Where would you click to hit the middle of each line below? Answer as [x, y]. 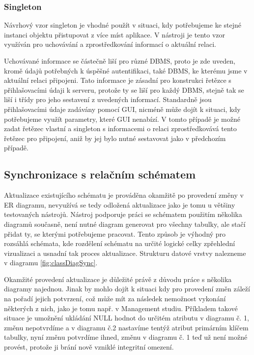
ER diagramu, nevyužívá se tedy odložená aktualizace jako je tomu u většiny [120, 204]
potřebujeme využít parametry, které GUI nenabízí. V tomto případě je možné [122, 119]
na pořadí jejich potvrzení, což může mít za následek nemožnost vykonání [115, 299]
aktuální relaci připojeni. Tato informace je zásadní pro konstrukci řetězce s [118, 80]
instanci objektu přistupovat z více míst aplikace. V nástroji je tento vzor [114, 34]
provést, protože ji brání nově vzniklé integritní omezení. [89, 347]
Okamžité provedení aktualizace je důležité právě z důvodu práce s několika [118, 279]
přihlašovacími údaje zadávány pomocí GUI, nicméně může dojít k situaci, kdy [122, 109]
